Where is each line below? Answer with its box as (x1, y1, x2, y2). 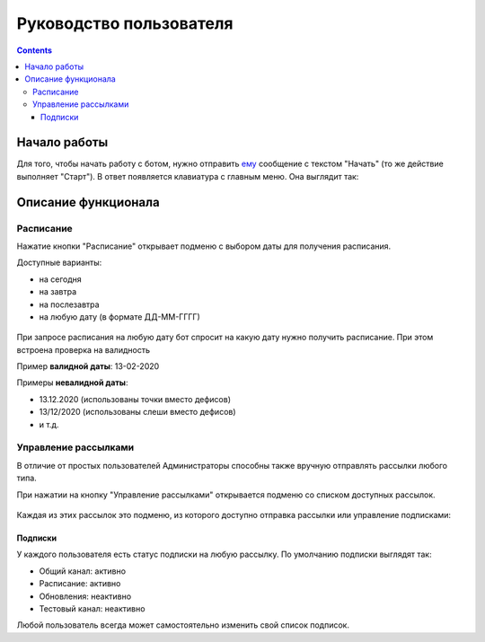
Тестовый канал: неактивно (39, 602, 145, 614)
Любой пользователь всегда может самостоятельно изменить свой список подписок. (16, 620, 350, 630)
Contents (16, 45, 53, 56)
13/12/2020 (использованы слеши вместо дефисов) (39, 407, 237, 418)
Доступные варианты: (16, 257, 102, 268)
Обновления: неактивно (39, 591, 132, 602)
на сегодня (39, 274, 83, 285)
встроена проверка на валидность (16, 344, 150, 355)
